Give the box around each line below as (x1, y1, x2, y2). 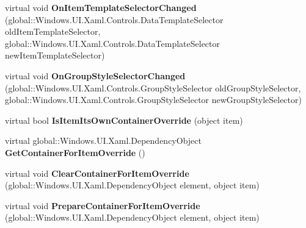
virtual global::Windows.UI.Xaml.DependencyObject (5, 134, 202, 147)
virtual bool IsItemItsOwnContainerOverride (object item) (5, 113, 243, 126)
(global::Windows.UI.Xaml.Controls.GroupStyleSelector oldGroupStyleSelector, (5, 81, 301, 94)
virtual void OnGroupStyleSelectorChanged (5, 69, 186, 82)
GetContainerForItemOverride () (5, 146, 145, 159)
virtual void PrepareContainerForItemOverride (5, 199, 200, 212)
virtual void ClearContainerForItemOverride (5, 166, 189, 179)
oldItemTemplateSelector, (5, 25, 101, 38)
